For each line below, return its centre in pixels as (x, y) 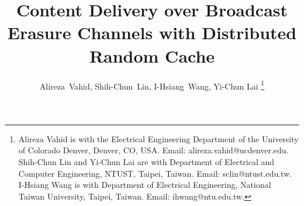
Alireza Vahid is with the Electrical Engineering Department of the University (158, 138)
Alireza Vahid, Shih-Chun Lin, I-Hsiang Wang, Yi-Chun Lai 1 (152, 85)
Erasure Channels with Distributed (152, 32)
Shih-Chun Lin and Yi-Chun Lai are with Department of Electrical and (146, 161)
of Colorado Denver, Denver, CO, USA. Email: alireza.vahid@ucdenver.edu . (153, 150)
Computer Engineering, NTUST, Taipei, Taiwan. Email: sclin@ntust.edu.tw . (155, 173)
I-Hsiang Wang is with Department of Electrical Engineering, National (145, 185)
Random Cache (152, 55)
